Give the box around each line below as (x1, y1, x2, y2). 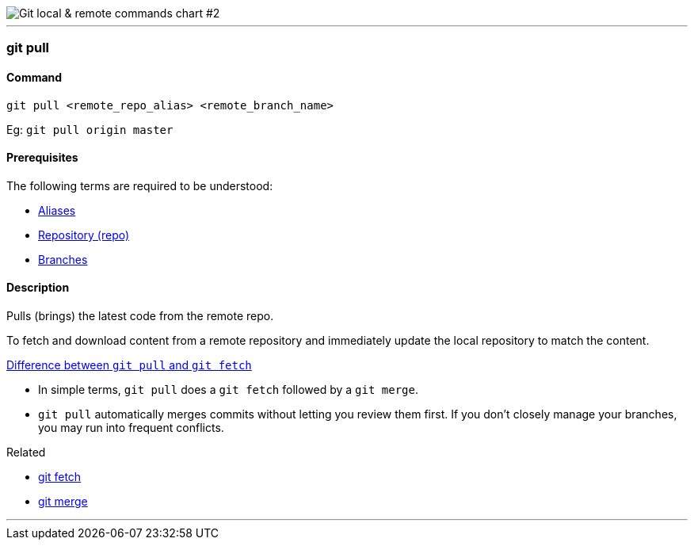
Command (6, 70, 63, 84)
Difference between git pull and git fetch (6, 358, 252, 372)
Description (6, 281, 70, 295)
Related (6, 445, 46, 460)
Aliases (38, 203, 76, 217)
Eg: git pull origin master (6, 122, 173, 136)
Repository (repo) (38, 227, 130, 242)
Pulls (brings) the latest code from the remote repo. (6, 309, 274, 323)
